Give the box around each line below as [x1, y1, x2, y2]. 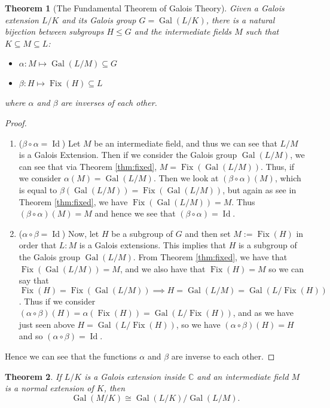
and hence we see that [94, 207, 176, 220]
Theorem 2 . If [5, 370, 62, 382]
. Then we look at [153, 172, 219, 184]
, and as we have [233, 306, 294, 319]
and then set [185, 227, 231, 239]
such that [245, 25, 279, 38]
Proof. [5, 116, 27, 129]
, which [274, 172, 301, 184]
